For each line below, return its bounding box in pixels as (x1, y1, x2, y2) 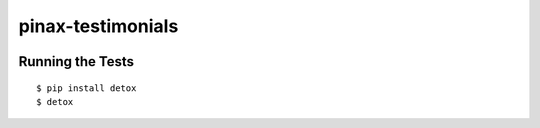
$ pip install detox (36, 82, 137, 94)
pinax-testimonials (18, 15, 179, 37)
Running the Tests (18, 53, 135, 70)
